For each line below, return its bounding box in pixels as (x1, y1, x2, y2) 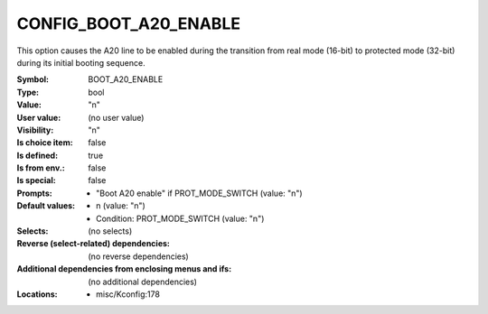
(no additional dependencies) (88, 276, 198, 287)
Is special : (16, 175, 56, 186)
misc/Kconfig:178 (96, 289, 160, 300)
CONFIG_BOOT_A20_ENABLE (16, 14, 241, 33)
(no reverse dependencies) (88, 251, 189, 262)
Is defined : (16, 150, 59, 161)
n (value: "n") (96, 200, 146, 211)
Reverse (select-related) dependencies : (16, 238, 171, 249)
